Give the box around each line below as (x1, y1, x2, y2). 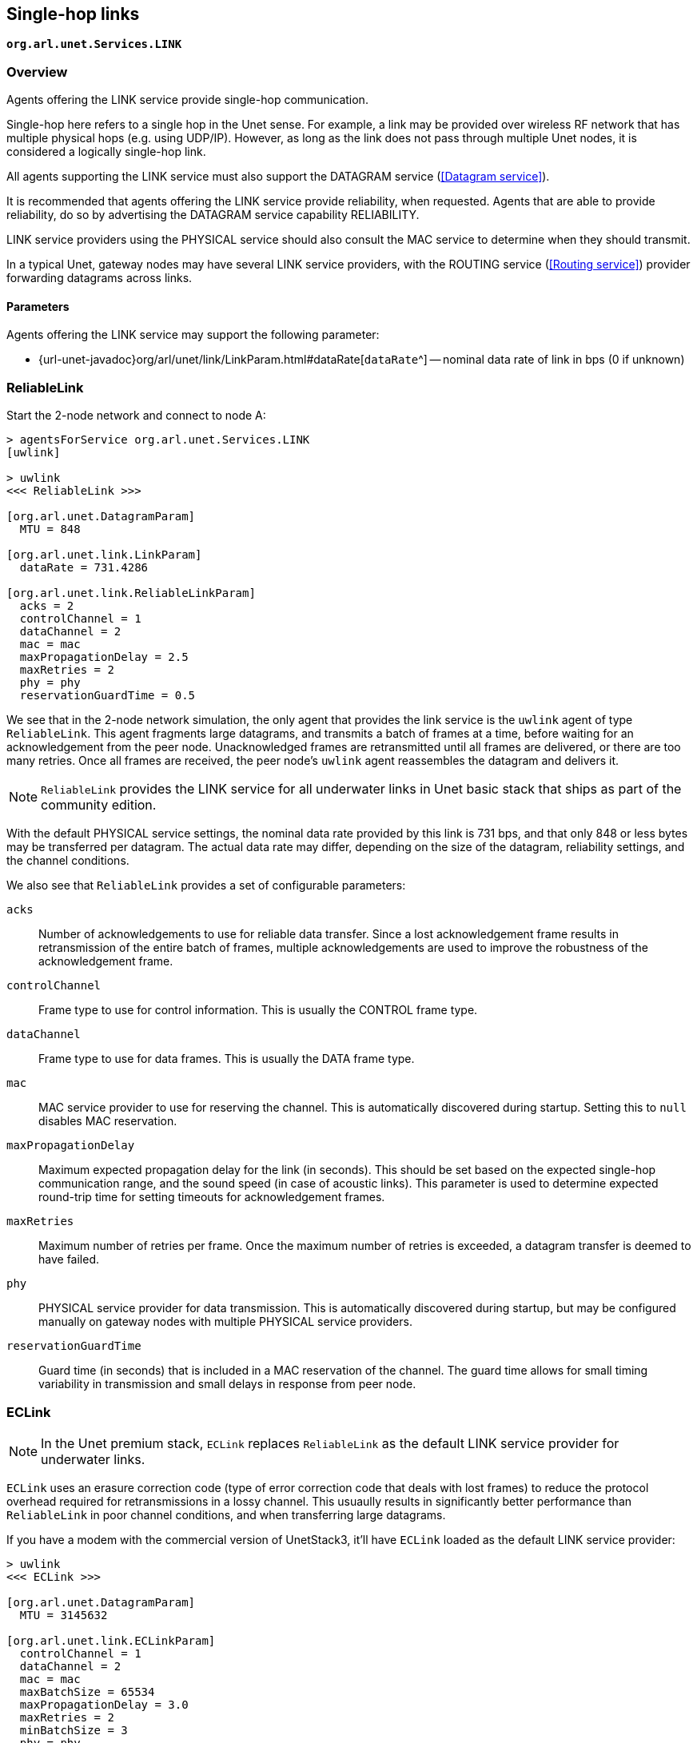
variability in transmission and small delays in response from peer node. (38, 1377, 416, 1391)
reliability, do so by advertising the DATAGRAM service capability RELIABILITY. (6, 208, 420, 222)
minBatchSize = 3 (19, 1723, 128, 1737)
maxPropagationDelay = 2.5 (19, 651, 189, 664)
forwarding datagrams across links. (6, 271, 193, 285)
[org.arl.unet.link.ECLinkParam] (6, 1634, 216, 1647)
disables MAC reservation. (38, 1114, 177, 1128)
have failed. (38, 1252, 100, 1267)
